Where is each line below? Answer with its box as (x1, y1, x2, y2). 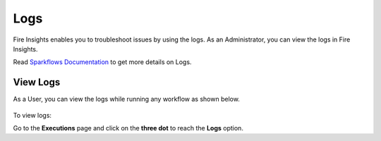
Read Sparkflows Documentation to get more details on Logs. (13, 58, 192, 66)
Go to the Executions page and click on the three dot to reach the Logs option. (13, 124, 243, 133)
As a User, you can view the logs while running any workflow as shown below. (13, 95, 240, 104)
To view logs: (13, 111, 52, 119)
